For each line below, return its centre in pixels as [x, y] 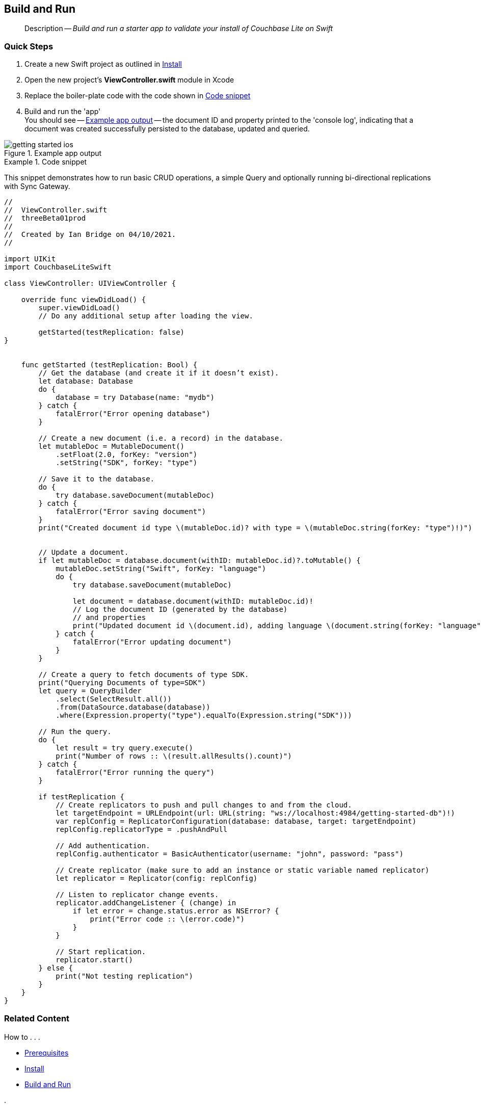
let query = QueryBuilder [90, 691]
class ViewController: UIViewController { [90, 283]
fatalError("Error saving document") [131, 512]
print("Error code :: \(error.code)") [167, 919]
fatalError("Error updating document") [152, 642]
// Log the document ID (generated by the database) [180, 610]
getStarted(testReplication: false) [112, 332]
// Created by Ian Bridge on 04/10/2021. [90, 235]
